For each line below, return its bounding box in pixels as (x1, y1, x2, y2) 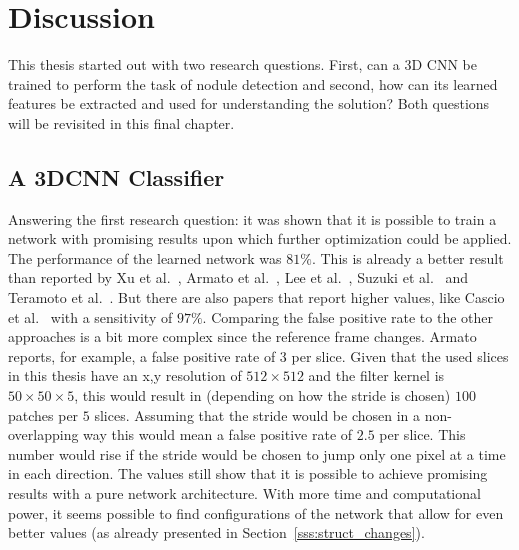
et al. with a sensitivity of (8, 306, 173, 327)
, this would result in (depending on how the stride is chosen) (74, 385, 451, 406)
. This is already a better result (311, 247, 504, 268)
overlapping (8, 424, 79, 445)
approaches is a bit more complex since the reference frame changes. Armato (8, 326, 477, 347)
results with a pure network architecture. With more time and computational (8, 483, 481, 504)
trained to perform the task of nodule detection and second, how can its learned (8, 73, 498, 94)
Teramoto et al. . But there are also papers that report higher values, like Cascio (8, 287, 505, 308)
